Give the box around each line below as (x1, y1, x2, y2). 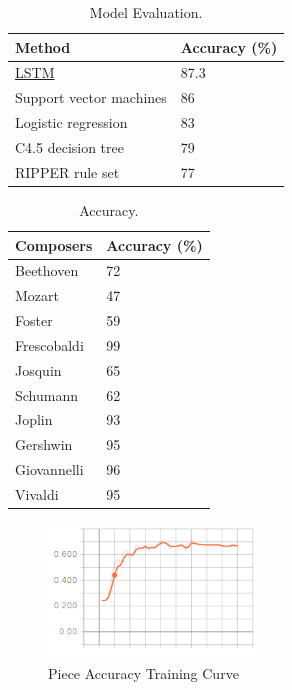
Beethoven (15, 260, 79, 281)
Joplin (15, 409, 53, 430)
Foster (15, 310, 53, 331)
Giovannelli (15, 459, 84, 480)
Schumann (15, 384, 79, 405)
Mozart (15, 285, 59, 306)
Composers (15, 234, 93, 255)
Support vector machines (15, 87, 167, 108)
